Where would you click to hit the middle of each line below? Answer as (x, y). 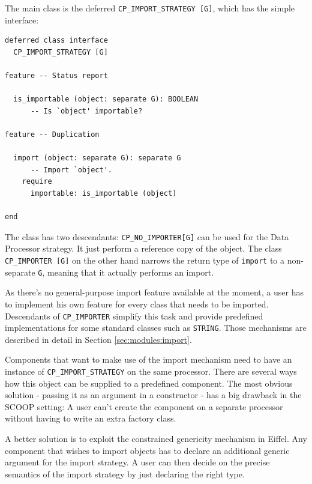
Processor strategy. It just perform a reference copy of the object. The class (143, 248)
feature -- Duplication (52, 135)
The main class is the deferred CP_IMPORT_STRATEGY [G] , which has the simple (150, 8)
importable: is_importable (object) (103, 193)
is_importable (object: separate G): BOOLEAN (106, 99)
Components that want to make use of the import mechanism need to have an (148, 359)
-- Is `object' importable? (86, 111)
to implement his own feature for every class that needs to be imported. (137, 304)
